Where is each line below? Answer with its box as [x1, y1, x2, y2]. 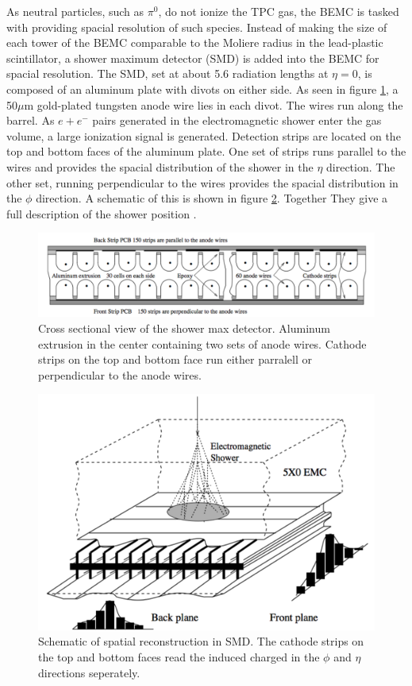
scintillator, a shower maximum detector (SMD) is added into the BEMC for [6, 49, 379, 66]
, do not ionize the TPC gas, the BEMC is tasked [158, 3, 399, 19]
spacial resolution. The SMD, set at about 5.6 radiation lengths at [6, 65, 329, 82]
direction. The [326, 158, 395, 175]
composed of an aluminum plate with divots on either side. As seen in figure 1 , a [6, 80, 399, 97]
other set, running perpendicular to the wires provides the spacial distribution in [6, 174, 399, 191]
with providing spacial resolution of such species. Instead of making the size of [6, 18, 387, 35]
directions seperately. [38, 664, 141, 680]
